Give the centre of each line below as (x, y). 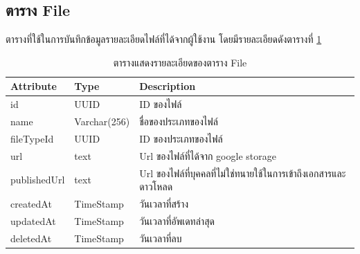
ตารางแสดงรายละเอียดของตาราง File (180, 62)
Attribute (34, 86)
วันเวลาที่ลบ (161, 238)
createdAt (31, 204)
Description (168, 86)
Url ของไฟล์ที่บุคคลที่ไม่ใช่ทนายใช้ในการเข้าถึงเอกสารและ (243, 173)
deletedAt (31, 238)
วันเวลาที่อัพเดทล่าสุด (177, 220)
